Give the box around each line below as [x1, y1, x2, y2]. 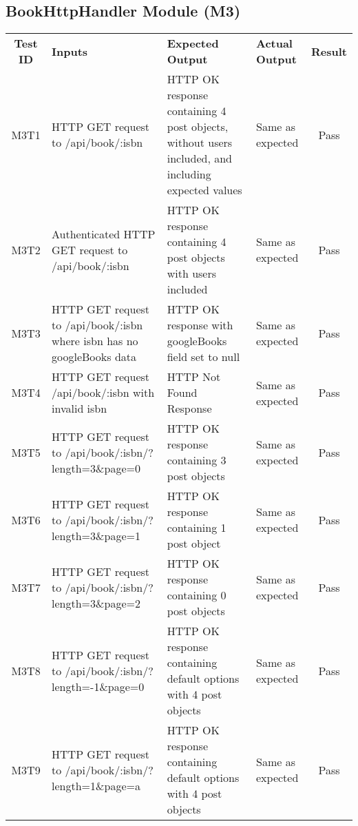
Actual [255, 35, 293, 52]
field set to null [167, 349, 240, 365]
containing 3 [167, 452, 227, 468]
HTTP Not [167, 369, 221, 385]
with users [167, 265, 217, 282]
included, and [167, 150, 232, 167]
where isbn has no [52, 333, 138, 349]
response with [167, 317, 233, 333]
